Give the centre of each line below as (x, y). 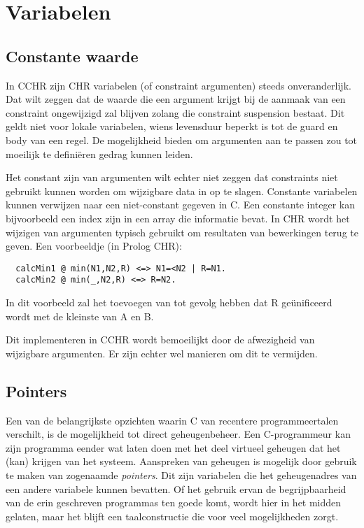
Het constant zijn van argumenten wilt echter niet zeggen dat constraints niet (172, 177)
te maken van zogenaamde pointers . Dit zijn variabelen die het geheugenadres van (181, 475)
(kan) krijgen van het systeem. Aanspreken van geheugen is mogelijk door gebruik (181, 461)
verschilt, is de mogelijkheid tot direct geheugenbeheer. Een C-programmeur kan (178, 434)
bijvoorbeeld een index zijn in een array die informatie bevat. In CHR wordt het (178, 218)
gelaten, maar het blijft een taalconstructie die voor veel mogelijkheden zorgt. (172, 516)
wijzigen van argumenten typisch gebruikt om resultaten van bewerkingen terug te (182, 232)
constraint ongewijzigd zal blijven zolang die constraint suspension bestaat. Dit (175, 112)
